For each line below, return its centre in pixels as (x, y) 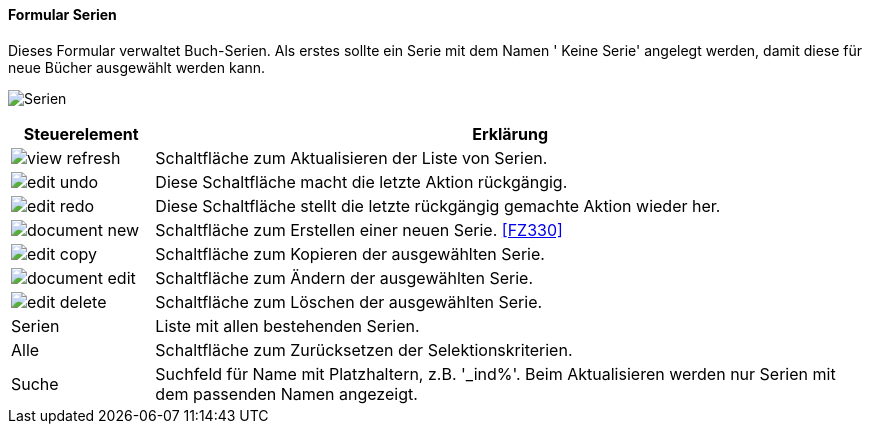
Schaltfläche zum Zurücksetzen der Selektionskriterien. (364, 349)
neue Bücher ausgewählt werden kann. (137, 67)
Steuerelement (81, 133)
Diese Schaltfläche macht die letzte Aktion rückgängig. (361, 181)
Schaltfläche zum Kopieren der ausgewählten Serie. (350, 253)
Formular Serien (62, 14)
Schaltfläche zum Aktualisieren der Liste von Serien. (351, 157)
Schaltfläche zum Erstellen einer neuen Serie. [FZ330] (359, 229)
